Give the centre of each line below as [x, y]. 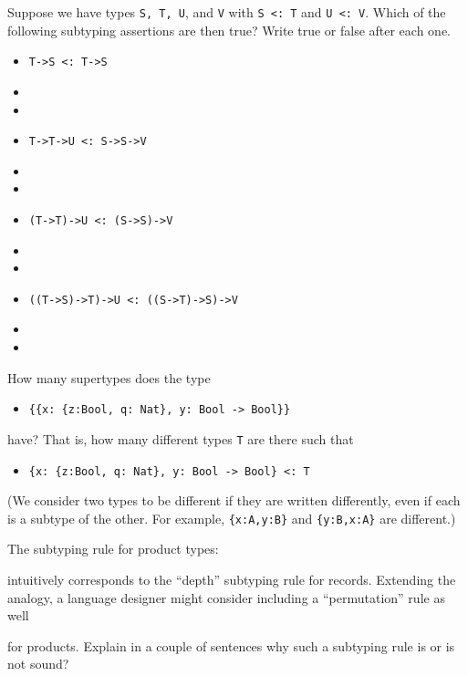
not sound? [38, 664]
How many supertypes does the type [109, 377]
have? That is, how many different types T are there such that [181, 438]
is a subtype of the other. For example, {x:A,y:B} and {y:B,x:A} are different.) [232, 518]
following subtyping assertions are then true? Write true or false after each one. [229, 30]
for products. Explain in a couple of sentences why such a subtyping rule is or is [231, 645]
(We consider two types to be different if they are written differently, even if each [234, 500]
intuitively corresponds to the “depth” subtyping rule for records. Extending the [232, 580]
